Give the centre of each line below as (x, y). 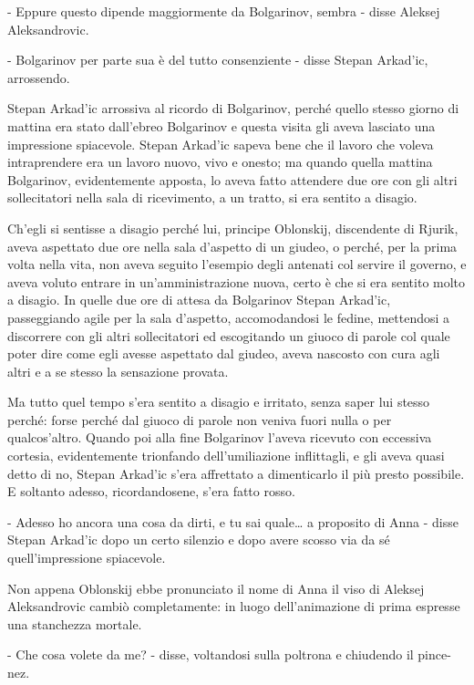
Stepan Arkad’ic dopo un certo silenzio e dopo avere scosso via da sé (199, 540)
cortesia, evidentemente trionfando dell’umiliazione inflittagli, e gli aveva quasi (226, 456)
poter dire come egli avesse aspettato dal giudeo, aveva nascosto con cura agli (224, 353)
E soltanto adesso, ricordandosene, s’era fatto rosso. (151, 491)
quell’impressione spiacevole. (87, 558)
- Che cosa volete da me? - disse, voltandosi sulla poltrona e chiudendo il (211, 654)
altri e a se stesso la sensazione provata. (118, 371)
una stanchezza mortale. (75, 623)
